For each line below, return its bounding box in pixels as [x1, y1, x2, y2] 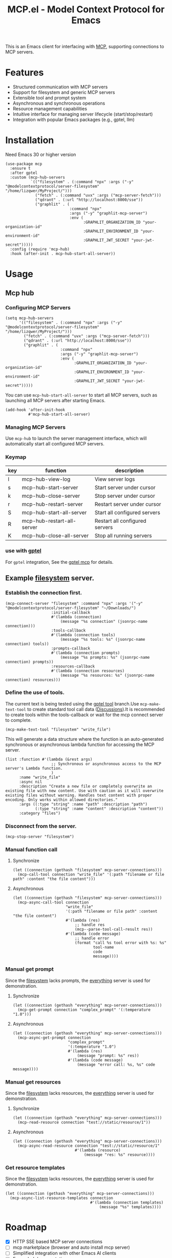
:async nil [18, 779, 42, 784]
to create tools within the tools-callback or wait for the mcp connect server [5, 712, 163, 718]
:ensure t [10, 166, 31, 171]
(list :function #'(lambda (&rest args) [5, 757, 93, 762]
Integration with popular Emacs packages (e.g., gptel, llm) [12, 116, 135, 123]
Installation [5, 134, 54, 146]
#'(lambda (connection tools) [51, 632, 116, 637]
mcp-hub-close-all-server [21, 532, 89, 539]
